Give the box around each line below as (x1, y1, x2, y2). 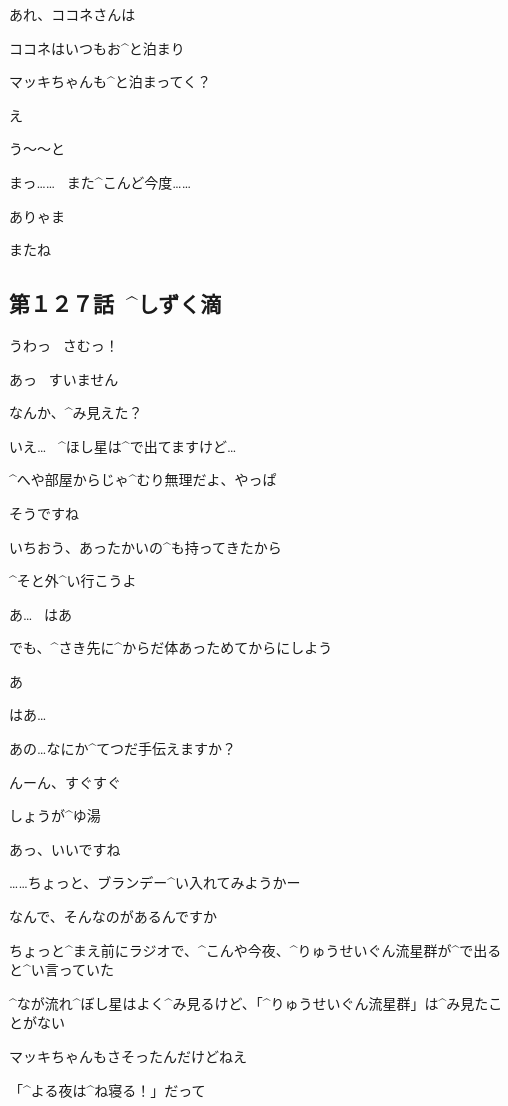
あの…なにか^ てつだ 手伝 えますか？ (9, 738, 236, 759)
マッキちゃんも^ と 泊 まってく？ (9, 71, 212, 92)
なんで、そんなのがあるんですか (9, 906, 218, 927)
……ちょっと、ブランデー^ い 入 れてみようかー (9, 872, 301, 893)
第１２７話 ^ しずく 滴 (9, 288, 222, 319)
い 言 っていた (30, 959, 115, 980)
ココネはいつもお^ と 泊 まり (9, 37, 185, 58)
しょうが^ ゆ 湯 (9, 805, 101, 826)
